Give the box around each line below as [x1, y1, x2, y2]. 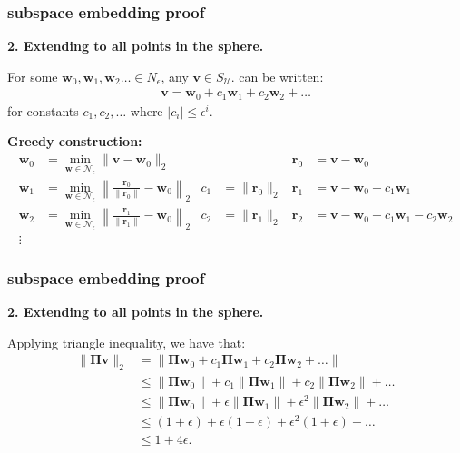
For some [7, 66, 58, 85]
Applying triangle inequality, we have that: [7, 332, 246, 351]
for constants [7, 101, 79, 120]
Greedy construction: [7, 132, 142, 151]
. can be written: [230, 66, 324, 85]
